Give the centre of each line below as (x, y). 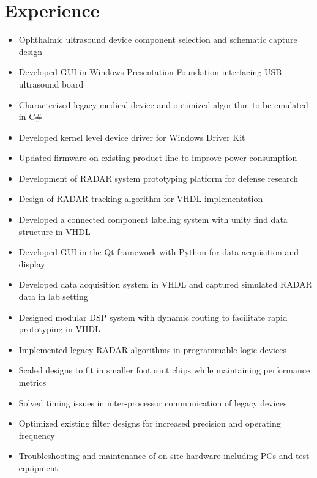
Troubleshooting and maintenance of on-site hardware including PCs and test (164, 456)
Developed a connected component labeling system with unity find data (153, 219)
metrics (32, 382)
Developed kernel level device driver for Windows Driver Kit (132, 137)
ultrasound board (51, 84)
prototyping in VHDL (59, 329)
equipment (38, 467)
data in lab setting (53, 297)
